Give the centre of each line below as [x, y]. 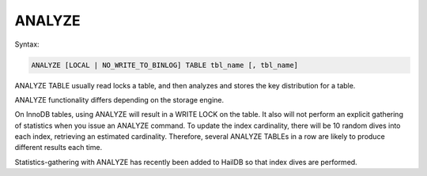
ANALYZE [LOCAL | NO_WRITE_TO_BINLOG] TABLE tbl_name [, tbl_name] [165, 65]
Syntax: [27, 44]
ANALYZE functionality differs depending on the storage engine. [119, 99]
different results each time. [59, 148]
